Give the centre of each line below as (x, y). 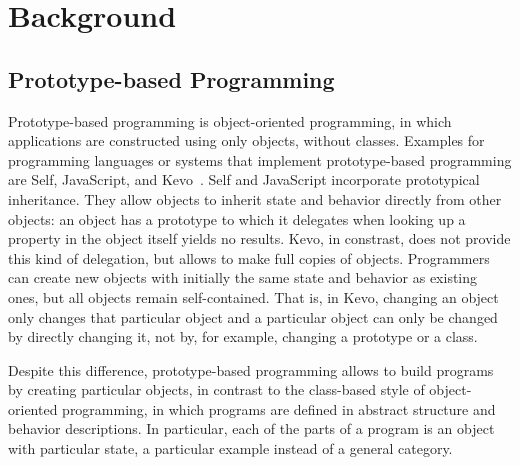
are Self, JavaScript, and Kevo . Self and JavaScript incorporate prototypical (244, 179)
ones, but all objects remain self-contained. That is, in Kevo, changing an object (253, 296)
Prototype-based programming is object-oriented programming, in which (230, 120)
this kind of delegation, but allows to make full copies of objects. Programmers (249, 257)
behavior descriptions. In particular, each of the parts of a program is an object (251, 428)
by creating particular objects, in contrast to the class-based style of (216, 389)
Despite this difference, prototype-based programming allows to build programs (251, 369)
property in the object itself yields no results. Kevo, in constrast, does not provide (259, 238)
